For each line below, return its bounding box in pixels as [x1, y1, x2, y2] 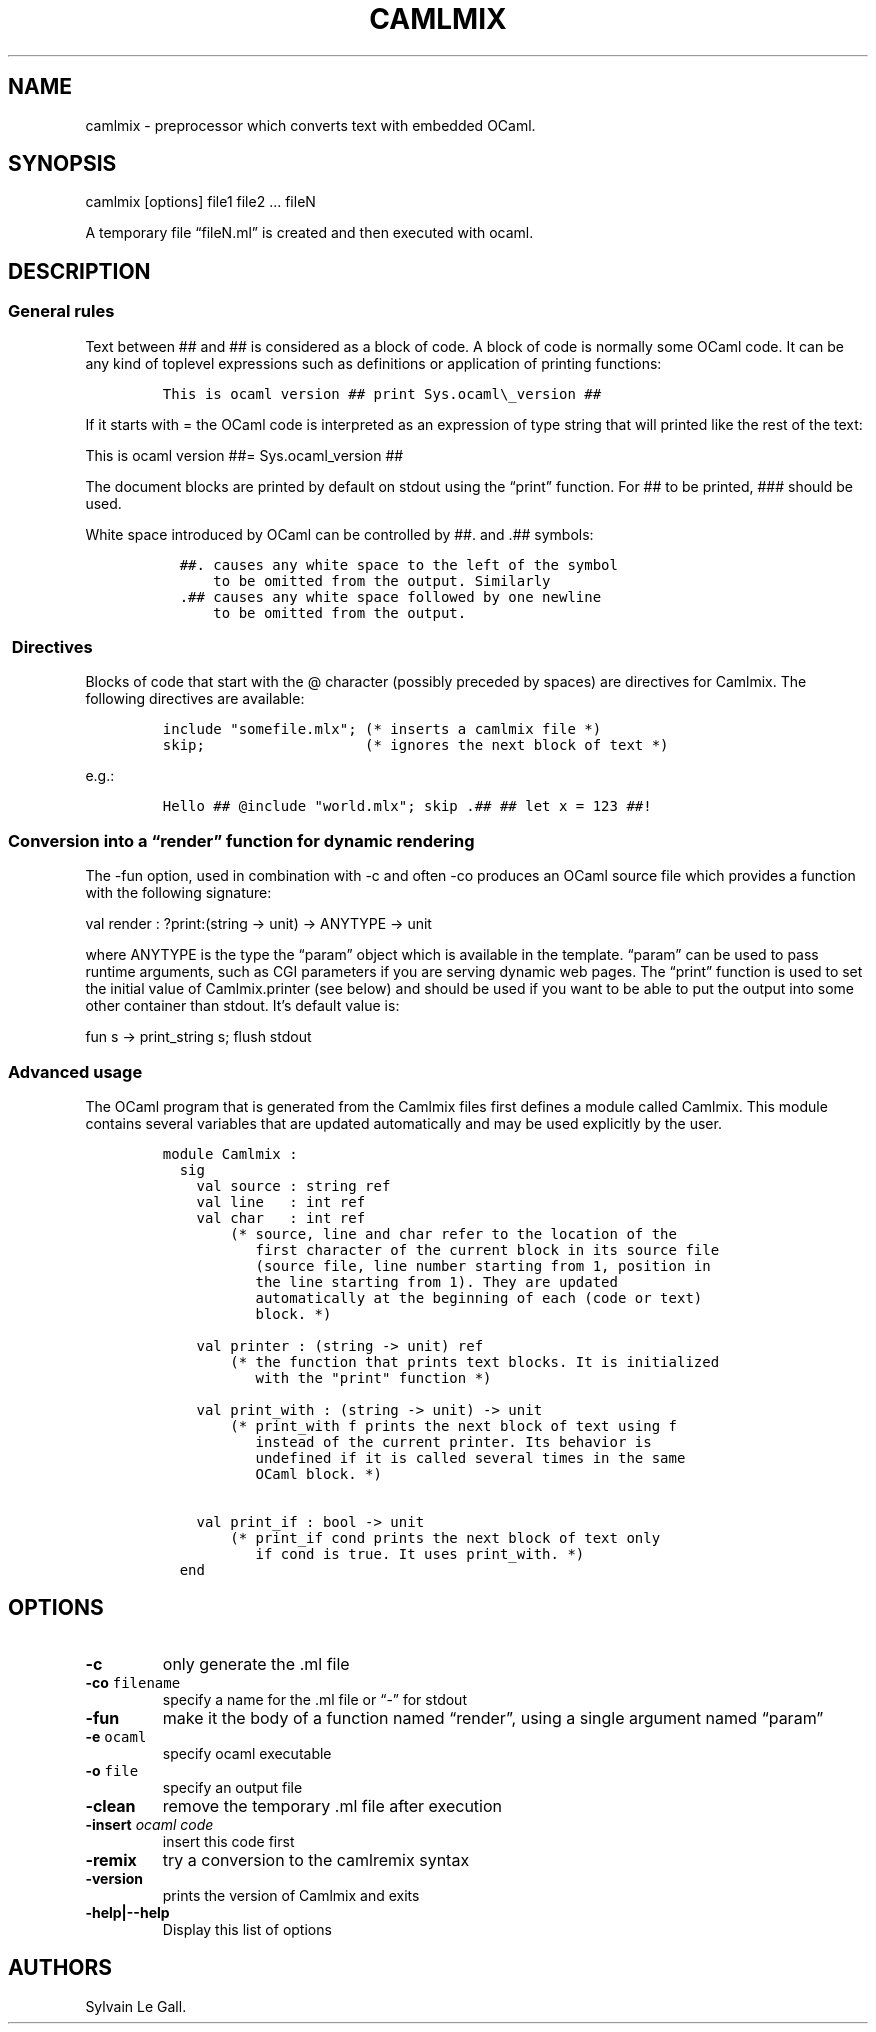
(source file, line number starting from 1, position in [255, 1257, 711, 1274]
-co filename [85, 1673, 181, 1691]
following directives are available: [85, 690, 305, 708]
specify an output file [162, 1778, 303, 1796]
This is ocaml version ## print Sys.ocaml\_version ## [162, 385, 602, 402]
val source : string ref [196, 1177, 391, 1194]
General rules [8, 301, 115, 322]
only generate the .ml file [162, 1653, 350, 1674]
